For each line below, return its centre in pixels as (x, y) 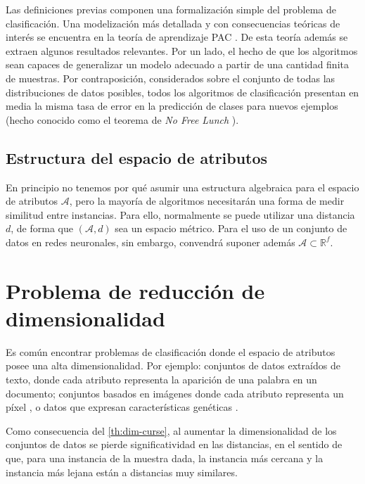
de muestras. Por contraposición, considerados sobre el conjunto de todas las (171, 78)
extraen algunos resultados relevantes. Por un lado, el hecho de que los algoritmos (182, 50)
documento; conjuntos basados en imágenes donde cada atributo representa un (175, 393)
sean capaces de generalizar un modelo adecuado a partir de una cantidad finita (177, 64)
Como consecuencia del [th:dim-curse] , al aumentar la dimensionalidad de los (171, 430)
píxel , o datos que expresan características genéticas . (122, 407)
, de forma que (42, 228)
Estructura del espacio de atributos (137, 157)
